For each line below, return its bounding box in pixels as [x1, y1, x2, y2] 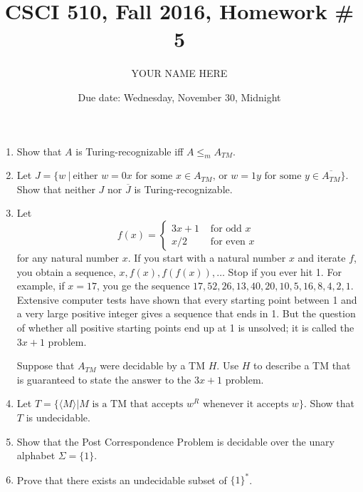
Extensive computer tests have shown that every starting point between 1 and [16, 292, 357, 307]
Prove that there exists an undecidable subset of [16, 472, 227, 487]
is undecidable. [26, 410, 90, 425]
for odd [210, 223, 242, 234]
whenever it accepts [202, 399, 289, 410]
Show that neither [16, 181, 95, 196]
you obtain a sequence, [16, 264, 116, 279]
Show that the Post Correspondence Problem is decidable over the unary [16, 434, 335, 449]
